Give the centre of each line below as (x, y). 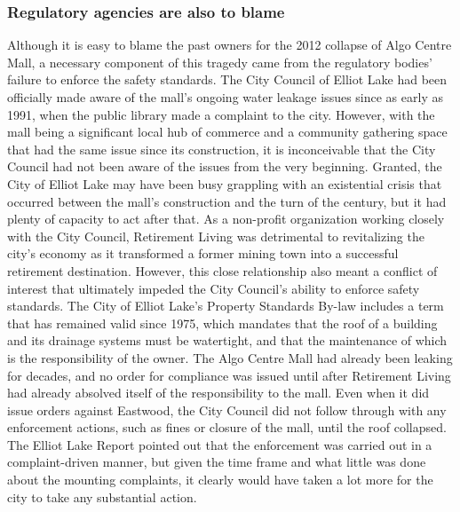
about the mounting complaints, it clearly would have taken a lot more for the (220, 480)
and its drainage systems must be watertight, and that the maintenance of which (227, 340)
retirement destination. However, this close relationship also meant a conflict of (222, 270)
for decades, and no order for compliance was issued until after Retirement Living (229, 375)
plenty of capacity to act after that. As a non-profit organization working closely (226, 219)
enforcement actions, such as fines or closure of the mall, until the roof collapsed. (227, 427)
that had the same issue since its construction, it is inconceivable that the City (222, 149)
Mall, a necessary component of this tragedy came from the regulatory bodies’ (220, 62)
